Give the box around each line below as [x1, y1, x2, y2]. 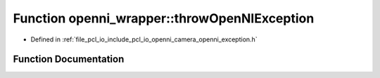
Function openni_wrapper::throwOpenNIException [13, 11, 315, 26]
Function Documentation [13, 53, 125, 65]
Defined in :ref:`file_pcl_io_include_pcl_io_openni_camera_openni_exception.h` [30, 35, 258, 44]
